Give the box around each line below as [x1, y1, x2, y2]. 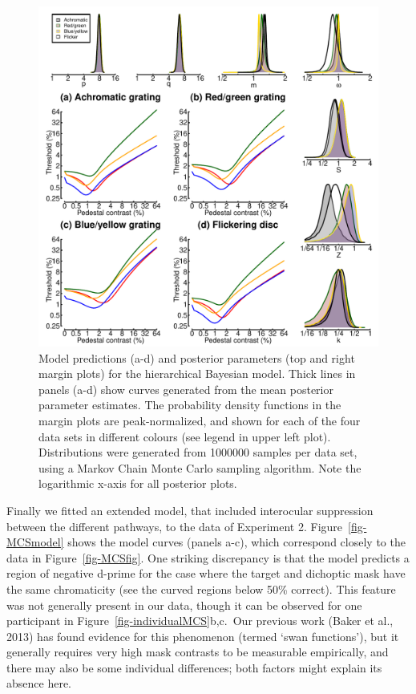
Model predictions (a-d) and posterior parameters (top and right [38, 349, 355, 366]
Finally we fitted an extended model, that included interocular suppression [6, 501, 374, 518]
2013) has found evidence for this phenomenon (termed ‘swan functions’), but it [6, 627, 399, 644]
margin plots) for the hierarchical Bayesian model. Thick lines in [38, 365, 356, 382]
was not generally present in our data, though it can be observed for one [6, 596, 362, 613]
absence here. [6, 675, 71, 692]
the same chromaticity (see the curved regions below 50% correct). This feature [6, 580, 396, 597]
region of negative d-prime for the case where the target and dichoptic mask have [6, 565, 406, 582]
